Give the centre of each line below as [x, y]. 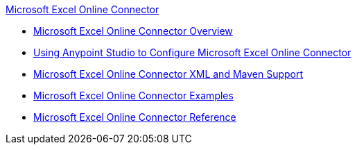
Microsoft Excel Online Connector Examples [133, 95]
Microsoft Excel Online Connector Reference [135, 117]
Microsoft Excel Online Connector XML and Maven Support [168, 74]
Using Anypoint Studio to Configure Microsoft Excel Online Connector [192, 52]
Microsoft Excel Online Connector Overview [133, 31]
